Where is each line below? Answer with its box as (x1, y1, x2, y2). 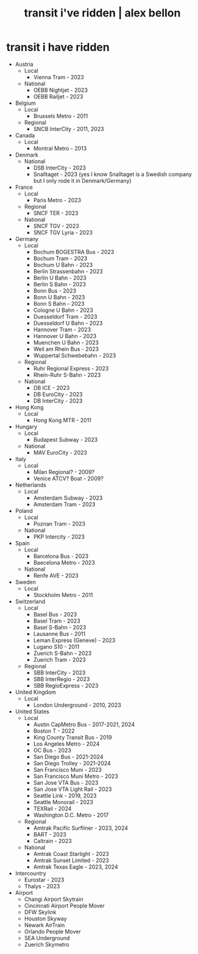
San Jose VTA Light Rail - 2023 (33, 785, 112, 793)
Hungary (15, 423, 38, 430)
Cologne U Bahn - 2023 (33, 306, 93, 314)
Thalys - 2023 (24, 882, 60, 889)
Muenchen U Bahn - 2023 (33, 339, 99, 346)
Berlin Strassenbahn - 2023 (33, 267, 104, 275)
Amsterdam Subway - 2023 (33, 494, 103, 501)
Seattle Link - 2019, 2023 (33, 792, 97, 799)
